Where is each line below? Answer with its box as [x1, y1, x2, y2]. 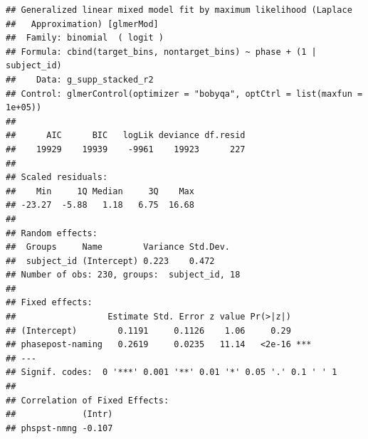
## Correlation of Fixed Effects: [6, 395, 169, 406]
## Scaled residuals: [6, 172, 108, 183]
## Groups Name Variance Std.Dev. [6, 242, 230, 253]
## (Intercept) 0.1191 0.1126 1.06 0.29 [6, 325, 291, 336]
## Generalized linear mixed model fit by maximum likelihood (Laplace [6, 5, 352, 15]
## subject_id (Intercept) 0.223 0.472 [6, 255, 215, 266]
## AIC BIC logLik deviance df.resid [6, 130, 246, 141]
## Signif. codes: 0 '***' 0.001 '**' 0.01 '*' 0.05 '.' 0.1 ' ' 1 [6, 367, 337, 378]
